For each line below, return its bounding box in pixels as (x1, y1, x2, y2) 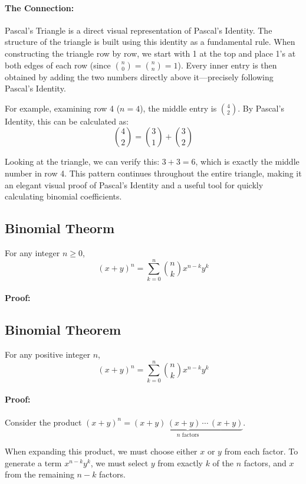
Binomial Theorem (5, 321, 121, 339)
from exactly (157, 456, 203, 469)
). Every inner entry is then (177, 58, 277, 71)
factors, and (244, 456, 287, 469)
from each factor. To (224, 445, 298, 457)
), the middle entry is (140, 102, 217, 114)
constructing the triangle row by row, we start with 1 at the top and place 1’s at (5, 47, 296, 59)
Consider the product (5, 416, 82, 428)
